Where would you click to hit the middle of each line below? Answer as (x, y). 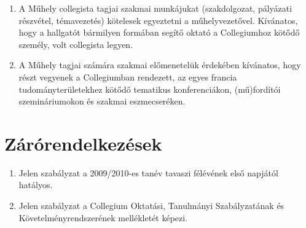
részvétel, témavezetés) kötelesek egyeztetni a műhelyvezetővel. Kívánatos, (158, 20)
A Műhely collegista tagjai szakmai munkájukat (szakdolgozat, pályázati (155, 8)
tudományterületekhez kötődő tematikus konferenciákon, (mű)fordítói (150, 89)
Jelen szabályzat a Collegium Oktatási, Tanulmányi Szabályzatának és (151, 206)
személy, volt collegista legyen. (76, 44)
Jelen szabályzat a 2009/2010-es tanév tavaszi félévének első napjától (148, 172)
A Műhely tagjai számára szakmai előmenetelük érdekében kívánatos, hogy (160, 65)
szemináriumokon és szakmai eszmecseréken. (102, 101)
